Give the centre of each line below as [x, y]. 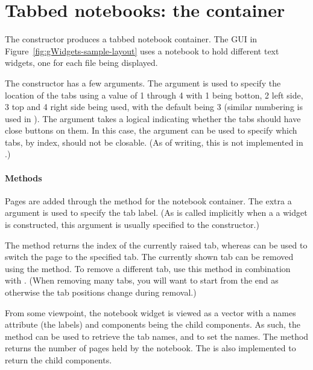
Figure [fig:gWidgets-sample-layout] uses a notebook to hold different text [142, 50]
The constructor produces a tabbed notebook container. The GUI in [131, 39]
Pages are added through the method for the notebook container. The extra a [148, 200]
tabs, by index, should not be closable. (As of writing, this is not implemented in [154, 142]
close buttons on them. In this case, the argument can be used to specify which [151, 130]
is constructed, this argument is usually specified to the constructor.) [132, 225]
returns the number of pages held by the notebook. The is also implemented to [150, 348]
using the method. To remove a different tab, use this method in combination [148, 268]
